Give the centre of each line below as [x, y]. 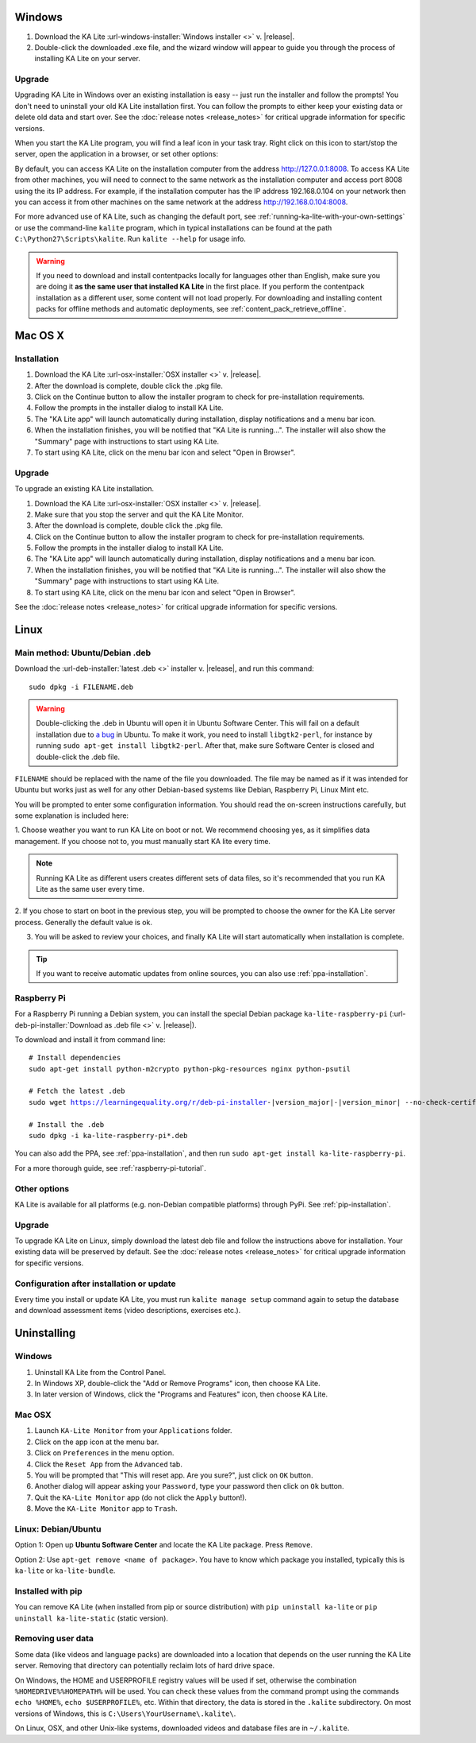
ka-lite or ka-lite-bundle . [65, 1571]
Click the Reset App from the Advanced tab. [108, 1464]
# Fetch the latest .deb [77, 1091]
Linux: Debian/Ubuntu [58, 1528]
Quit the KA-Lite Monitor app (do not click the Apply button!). [141, 1497]
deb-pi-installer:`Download [59, 1024]
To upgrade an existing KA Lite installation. [84, 489]
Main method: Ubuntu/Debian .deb [83, 653]
